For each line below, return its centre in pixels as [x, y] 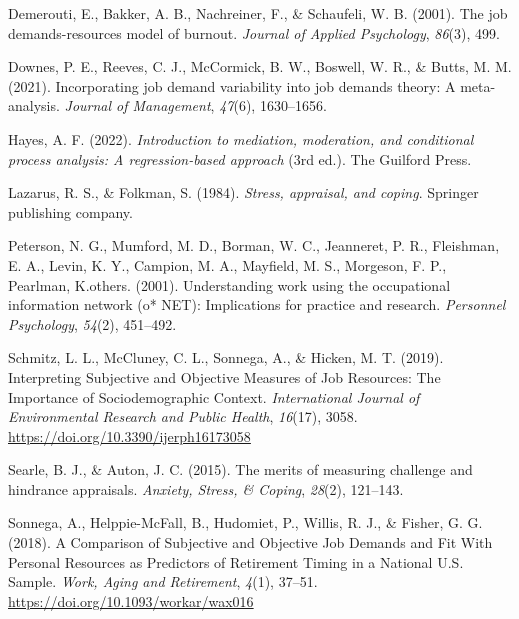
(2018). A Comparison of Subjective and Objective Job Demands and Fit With [250, 542]
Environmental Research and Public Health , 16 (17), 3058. [183, 416]
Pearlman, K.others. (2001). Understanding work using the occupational [229, 284]
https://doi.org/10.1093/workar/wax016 [131, 600]
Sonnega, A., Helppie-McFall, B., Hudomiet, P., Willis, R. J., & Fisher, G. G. [245, 522]
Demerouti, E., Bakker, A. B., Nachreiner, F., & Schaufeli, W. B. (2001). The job [258, 13]
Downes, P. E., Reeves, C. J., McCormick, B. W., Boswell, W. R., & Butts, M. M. [260, 66]
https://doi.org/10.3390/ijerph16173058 [129, 435]
